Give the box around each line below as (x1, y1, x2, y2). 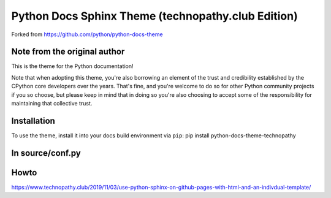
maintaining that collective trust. (11, 100, 93, 107)
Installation (11, 115, 55, 126)
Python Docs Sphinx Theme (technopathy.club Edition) (11, 9, 298, 23)
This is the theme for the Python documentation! (11, 63, 134, 70)
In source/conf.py (11, 148, 81, 158)
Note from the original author (11, 47, 125, 57)
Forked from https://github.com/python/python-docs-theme (11, 31, 163, 38)
